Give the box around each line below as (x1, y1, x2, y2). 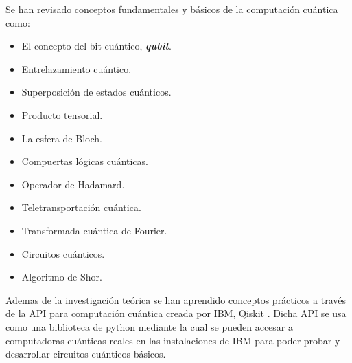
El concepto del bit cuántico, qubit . (21, 38, 172, 53)
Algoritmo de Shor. (21, 269, 102, 284)
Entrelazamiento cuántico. (21, 61, 132, 76)
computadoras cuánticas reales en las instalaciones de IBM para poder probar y (5, 333, 340, 347)
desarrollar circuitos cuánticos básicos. (5, 346, 166, 361)
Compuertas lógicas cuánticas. (21, 154, 148, 168)
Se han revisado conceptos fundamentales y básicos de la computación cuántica (5, 2, 338, 16)
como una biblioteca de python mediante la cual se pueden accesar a (5, 319, 293, 333)
